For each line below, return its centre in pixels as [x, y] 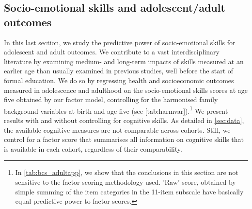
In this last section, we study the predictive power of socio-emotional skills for [120, 42]
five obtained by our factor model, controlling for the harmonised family [111, 99]
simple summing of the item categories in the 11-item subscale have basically [129, 191]
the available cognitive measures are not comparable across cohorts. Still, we [117, 130]
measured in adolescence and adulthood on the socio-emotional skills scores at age [126, 90]
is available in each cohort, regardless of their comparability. [93, 148]
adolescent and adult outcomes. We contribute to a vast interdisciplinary [112, 52]
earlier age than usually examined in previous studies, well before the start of [119, 71]
